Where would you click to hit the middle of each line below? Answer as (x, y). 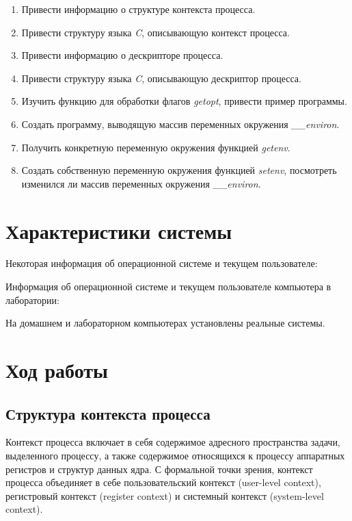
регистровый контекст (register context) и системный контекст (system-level (165, 495)
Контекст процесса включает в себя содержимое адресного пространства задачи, (173, 442)
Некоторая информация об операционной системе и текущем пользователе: (162, 263)
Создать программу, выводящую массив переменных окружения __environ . (180, 124)
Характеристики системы (119, 230)
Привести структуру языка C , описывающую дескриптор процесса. (161, 78)
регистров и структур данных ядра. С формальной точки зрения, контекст (159, 469)
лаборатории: (32, 300)
